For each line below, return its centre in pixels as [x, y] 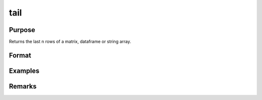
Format [20, 55]
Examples [24, 71]
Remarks [23, 86]
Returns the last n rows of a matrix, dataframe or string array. [70, 42]
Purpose [22, 30]
